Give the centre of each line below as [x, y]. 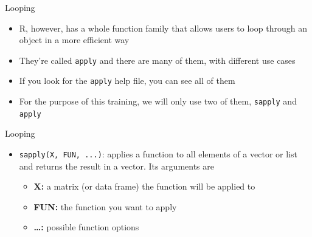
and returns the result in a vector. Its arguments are [116, 166]
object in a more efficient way [74, 40]
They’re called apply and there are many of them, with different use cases [157, 60]
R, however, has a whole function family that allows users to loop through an [163, 28]
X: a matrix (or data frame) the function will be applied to [144, 186]
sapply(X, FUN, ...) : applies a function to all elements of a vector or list [158, 154]
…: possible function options [86, 227]
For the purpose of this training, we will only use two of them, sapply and [158, 101]
